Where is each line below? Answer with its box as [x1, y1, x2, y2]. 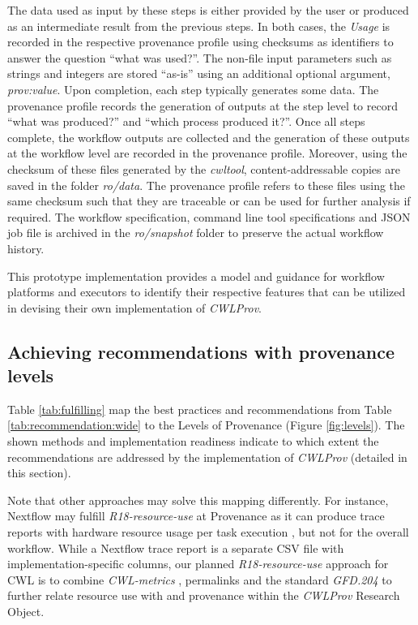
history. [7, 239, 45, 256]
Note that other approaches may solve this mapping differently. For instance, [7, 491, 389, 508]
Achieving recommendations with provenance [7, 338, 395, 364]
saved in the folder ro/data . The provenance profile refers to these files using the [7, 176, 406, 193]
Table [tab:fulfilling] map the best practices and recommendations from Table [7, 400, 392, 417]
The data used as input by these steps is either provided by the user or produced [7, 2, 409, 18]
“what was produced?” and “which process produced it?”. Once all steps [7, 113, 365, 130]
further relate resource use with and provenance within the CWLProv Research [7, 587, 400, 604]
